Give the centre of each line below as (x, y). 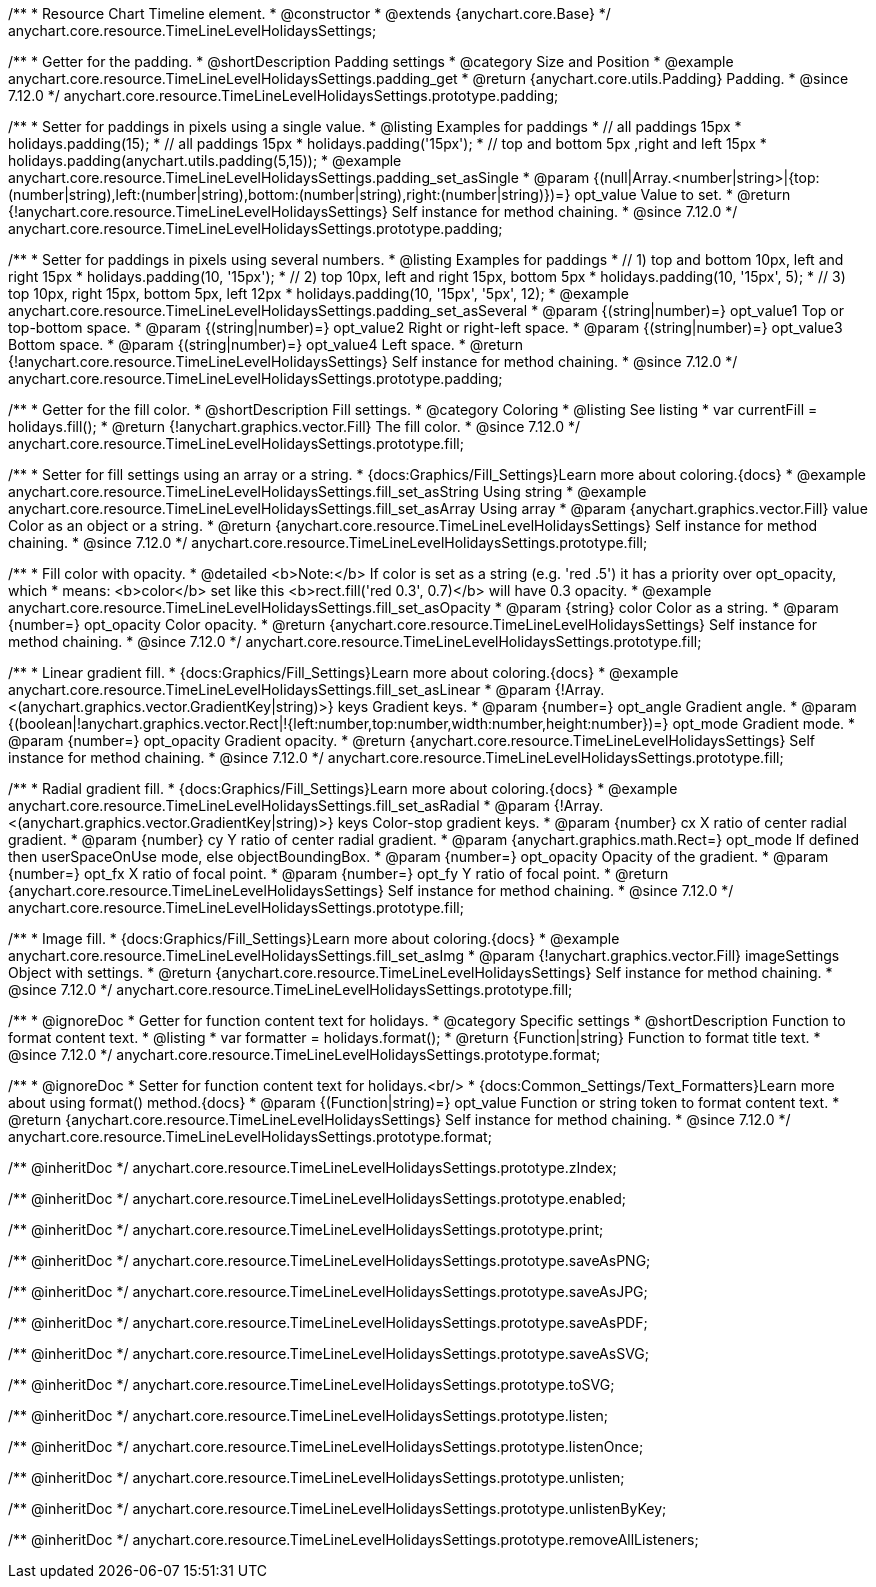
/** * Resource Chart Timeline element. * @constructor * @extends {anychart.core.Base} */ (309, 13)
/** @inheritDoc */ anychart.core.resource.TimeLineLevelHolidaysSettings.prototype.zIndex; (312, 1167)
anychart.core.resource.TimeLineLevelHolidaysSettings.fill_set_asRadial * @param (279, 805)
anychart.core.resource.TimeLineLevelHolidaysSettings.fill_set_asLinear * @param (279, 689)
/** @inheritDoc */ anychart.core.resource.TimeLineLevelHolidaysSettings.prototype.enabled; (317, 1198)
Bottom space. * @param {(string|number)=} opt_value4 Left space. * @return (266, 344)
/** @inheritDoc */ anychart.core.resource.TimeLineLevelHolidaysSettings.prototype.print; (306, 1229)
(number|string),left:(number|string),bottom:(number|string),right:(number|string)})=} (289, 194)
